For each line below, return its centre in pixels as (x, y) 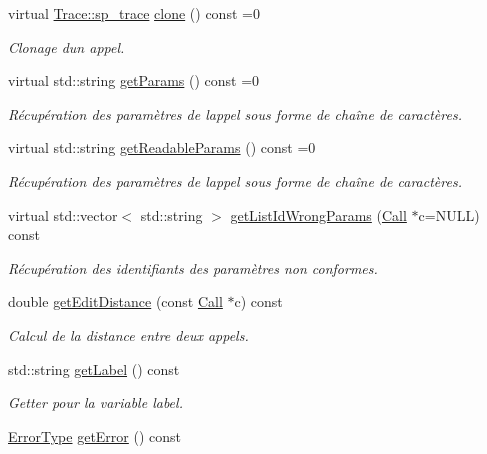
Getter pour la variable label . (95, 402)
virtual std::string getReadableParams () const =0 (162, 147)
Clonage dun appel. (66, 46)
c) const (258, 301)
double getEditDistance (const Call (115, 301)
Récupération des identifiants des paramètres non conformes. (193, 267)
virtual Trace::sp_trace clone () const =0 (134, 13)
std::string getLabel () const (94, 368)
